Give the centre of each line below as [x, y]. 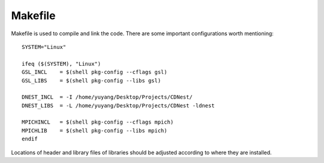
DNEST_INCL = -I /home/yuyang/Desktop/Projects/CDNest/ [107, 97]
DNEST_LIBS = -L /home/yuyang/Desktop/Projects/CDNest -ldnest [118, 105]
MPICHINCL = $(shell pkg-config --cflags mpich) [98, 122]
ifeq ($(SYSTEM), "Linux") [61, 64]
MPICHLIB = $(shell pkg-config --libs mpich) [94, 130]
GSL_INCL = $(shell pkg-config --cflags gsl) [94, 72]
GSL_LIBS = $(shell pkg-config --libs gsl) [91, 80]
